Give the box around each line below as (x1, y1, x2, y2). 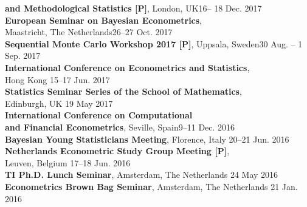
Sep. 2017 (5, 49, 41, 62)
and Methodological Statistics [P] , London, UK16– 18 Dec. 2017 (5, 2, 262, 14)
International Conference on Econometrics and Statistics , (5, 61, 250, 73)
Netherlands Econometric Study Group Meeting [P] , (5, 144, 230, 157)
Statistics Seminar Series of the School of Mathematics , (5, 85, 242, 98)
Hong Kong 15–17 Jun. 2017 (5, 73, 110, 86)
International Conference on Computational (5, 109, 193, 121)
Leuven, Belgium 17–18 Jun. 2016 (5, 156, 131, 169)
